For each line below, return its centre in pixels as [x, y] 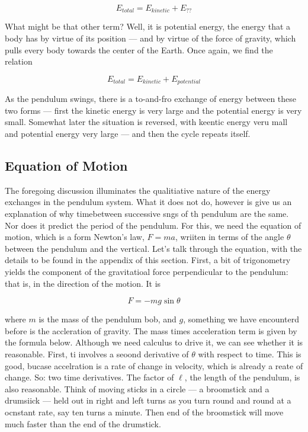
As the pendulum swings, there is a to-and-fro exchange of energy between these [151, 99]
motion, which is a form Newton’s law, [75, 237]
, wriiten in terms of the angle [230, 237]
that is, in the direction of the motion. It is [83, 283]
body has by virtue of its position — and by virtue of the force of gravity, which [150, 38]
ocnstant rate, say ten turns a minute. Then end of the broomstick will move [144, 412]
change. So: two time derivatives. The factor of [89, 377]
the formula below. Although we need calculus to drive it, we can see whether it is [154, 342]
